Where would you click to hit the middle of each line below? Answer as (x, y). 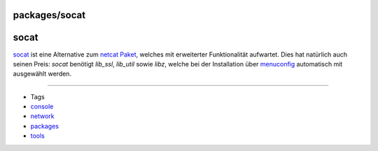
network (42, 116)
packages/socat (49, 15)
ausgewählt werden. (42, 74)
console (42, 107)
